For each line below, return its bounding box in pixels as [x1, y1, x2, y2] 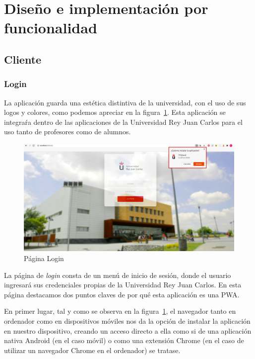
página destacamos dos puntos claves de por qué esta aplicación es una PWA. [4, 289, 240, 299]
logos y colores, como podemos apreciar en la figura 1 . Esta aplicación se [4, 107, 226, 117]
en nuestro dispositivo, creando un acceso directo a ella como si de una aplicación [4, 325, 252, 336]
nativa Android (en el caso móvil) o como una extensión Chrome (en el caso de [4, 335, 244, 346]
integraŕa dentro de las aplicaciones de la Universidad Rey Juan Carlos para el [4, 116, 243, 127]
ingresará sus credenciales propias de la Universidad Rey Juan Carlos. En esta [4, 279, 242, 290]
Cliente [4, 51, 42, 67]
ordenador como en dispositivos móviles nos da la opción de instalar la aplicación [4, 316, 251, 326]
